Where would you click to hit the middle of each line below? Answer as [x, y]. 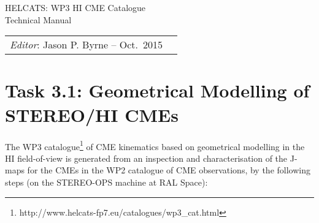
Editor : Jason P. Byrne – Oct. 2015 [86, 45]
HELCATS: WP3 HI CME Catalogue [75, 7]
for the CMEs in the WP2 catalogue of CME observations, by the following [169, 170]
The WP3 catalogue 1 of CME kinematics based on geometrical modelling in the [155, 145]
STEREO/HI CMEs [92, 114]
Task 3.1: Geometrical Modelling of [157, 90]
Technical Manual [38, 19]
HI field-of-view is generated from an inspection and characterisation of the [146, 158]
